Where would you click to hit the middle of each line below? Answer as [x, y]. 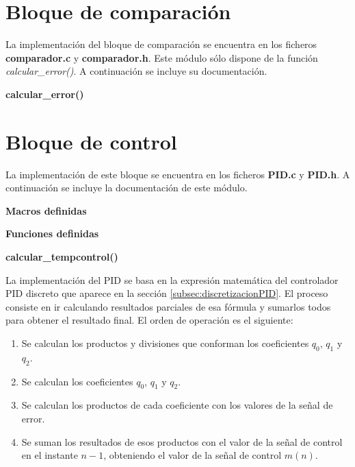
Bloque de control [91, 141]
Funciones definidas [52, 233]
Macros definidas [46, 210]
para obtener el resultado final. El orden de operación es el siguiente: [149, 320]
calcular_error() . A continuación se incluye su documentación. [136, 71]
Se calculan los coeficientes [77, 381]
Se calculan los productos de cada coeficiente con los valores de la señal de [177, 405]
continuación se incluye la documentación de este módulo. [127, 188]
